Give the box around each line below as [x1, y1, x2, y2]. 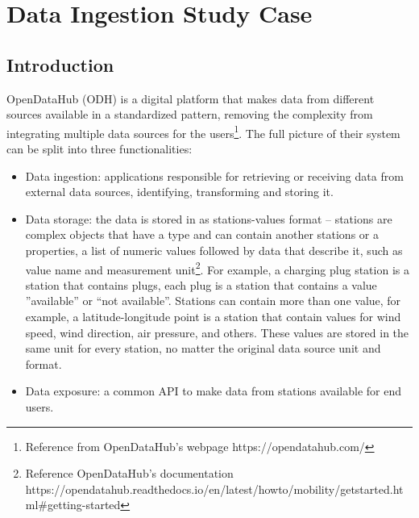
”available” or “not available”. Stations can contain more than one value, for [25, 292, 401, 309]
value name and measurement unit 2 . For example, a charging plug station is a [25, 258, 409, 278]
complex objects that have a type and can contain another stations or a [25, 226, 379, 243]
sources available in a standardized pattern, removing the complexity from [6, 106, 373, 123]
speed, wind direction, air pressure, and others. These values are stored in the [25, 324, 409, 340]
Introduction [6, 52, 114, 77]
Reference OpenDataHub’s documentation [25, 465, 234, 482]
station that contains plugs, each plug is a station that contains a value [25, 276, 377, 293]
